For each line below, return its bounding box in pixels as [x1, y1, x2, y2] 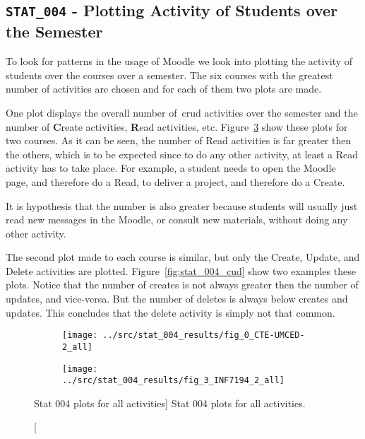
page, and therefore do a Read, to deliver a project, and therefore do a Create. [6, 174, 345, 189]
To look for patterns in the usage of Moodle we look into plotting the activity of [6, 54, 353, 69]
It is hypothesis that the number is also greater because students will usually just [6, 198, 358, 213]
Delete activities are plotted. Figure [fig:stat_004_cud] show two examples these [6, 263, 356, 278]
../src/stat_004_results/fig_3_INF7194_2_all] [62, 375, 285, 386]
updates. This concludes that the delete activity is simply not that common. [6, 305, 335, 320]
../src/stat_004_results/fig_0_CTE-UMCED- [102, 330, 305, 341]
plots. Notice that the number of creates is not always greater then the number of [6, 277, 359, 292]
